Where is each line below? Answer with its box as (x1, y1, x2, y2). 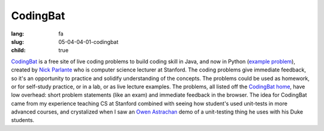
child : (11, 47, 26, 54)
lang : (11, 30, 25, 37)
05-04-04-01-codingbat (58, 38, 119, 45)
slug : (11, 38, 24, 45)
